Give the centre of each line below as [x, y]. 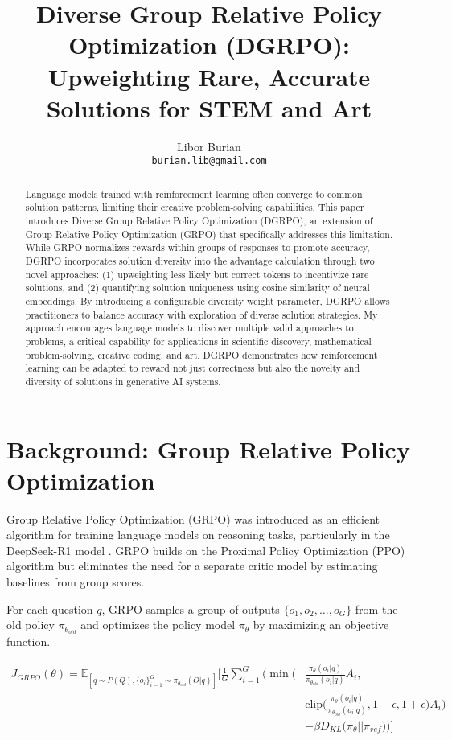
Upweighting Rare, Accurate [209, 76]
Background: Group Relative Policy [208, 448]
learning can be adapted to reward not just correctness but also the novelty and [193, 368]
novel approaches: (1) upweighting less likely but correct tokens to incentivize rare [197, 274]
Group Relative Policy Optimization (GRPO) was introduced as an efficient [193, 518]
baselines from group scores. [76, 582]
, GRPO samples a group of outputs [191, 608]
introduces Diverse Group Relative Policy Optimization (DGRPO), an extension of [199, 221]
